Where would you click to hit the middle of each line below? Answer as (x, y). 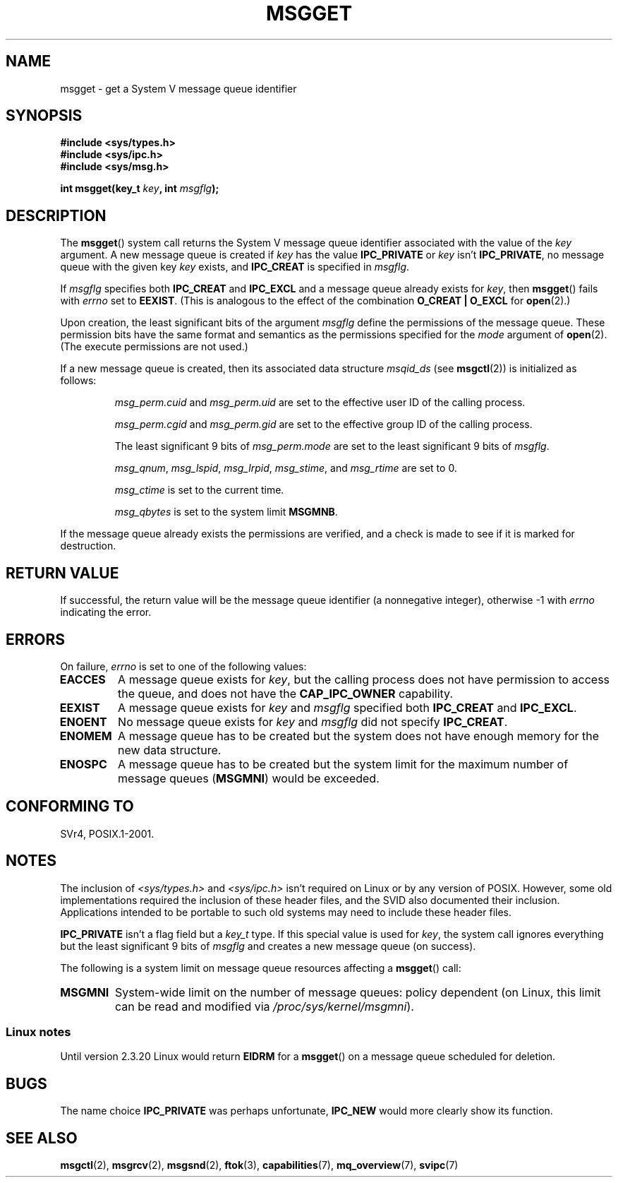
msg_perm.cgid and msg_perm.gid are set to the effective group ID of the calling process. (323, 424)
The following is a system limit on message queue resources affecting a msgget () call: (261, 968)
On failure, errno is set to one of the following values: (183, 666)
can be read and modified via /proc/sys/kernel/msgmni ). (264, 1006)
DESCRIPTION (56, 215)
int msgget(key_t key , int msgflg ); (140, 189)
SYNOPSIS (44, 116)
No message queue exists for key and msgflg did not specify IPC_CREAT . (313, 721)
